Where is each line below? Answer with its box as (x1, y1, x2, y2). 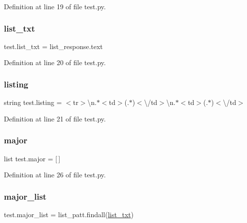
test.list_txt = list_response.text (4, 41, 103, 51)
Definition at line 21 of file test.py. (4, 113, 106, 123)
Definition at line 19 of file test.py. (4, 1, 106, 11)
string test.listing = (4, 97, 62, 107)
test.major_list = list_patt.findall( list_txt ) (4, 209, 134, 220)
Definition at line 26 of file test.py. (4, 170, 106, 180)
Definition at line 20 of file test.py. (4, 57, 106, 68)
